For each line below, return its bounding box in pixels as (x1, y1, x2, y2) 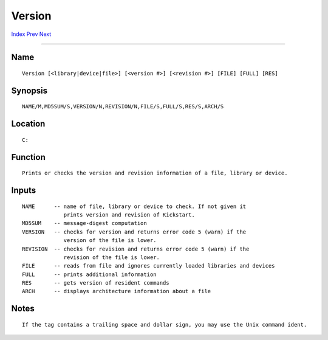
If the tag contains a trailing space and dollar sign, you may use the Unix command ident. (22, 321, 307, 328)
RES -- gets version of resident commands (22, 280, 169, 286)
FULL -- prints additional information (22, 271, 157, 278)
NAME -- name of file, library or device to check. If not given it (22, 203, 247, 210)
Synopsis (11, 85, 48, 95)
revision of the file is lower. (63, 254, 160, 261)
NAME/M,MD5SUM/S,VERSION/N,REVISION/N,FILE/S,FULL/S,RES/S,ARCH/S (22, 103, 224, 110)
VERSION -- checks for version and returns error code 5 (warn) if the (22, 228, 247, 235)
